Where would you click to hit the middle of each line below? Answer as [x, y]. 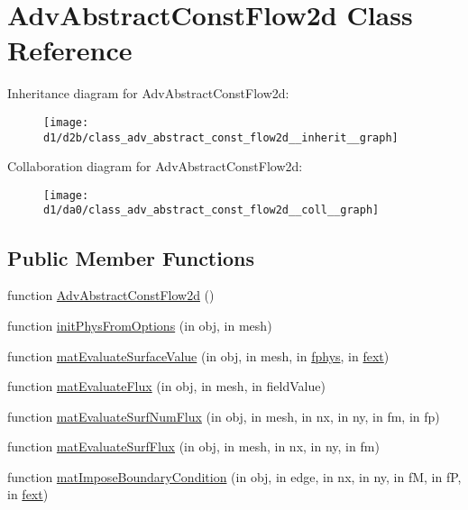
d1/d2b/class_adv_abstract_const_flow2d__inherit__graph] [221, 137]
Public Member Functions [131, 257]
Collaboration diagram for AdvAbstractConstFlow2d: [155, 166]
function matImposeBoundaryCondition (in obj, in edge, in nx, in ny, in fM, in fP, [234, 476]
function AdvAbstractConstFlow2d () [111, 295]
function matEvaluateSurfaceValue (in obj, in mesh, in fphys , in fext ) [198, 355]
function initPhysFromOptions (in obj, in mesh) [140, 325]
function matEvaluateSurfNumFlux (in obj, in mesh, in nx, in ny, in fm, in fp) [224, 416]
